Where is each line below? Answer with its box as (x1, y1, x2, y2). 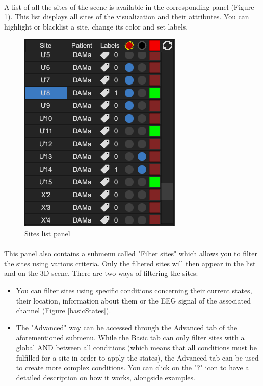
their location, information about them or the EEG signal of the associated (16, 295, 251, 306)
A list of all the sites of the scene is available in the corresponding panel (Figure (4, 1, 254, 12)
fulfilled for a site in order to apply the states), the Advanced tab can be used (16, 352, 259, 363)
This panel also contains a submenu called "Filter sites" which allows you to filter (4, 248, 257, 259)
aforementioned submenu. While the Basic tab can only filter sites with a (16, 332, 245, 343)
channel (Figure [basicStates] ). (16, 305, 111, 316)
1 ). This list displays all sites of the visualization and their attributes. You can (4, 11, 249, 22)
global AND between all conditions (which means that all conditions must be (16, 342, 257, 352)
